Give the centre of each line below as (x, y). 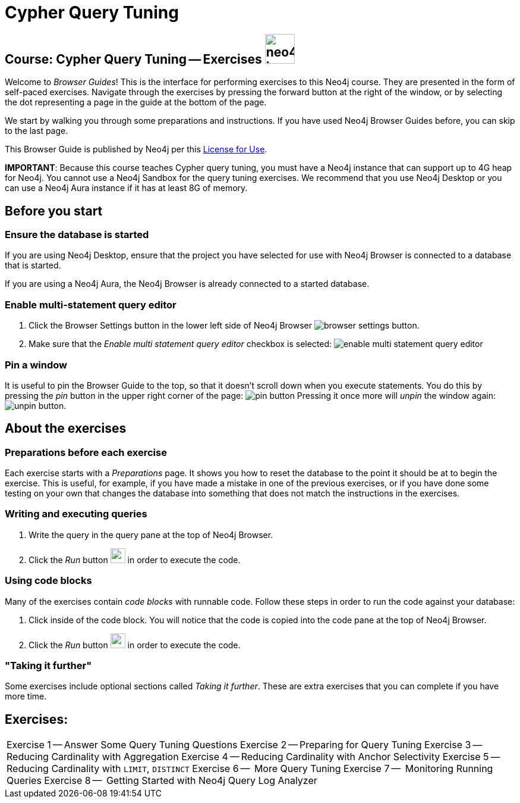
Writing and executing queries (76, 514)
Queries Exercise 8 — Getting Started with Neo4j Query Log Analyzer (162, 781)
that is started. (33, 265)
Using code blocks (48, 581)
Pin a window (36, 365)
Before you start (54, 211)
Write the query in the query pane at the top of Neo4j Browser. (151, 535)
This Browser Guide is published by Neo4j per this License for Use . (136, 149)
